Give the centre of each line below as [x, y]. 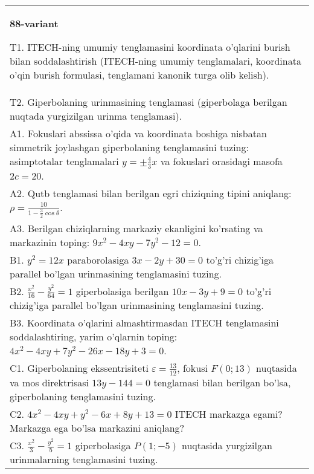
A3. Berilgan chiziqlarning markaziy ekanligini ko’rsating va [136, 228]
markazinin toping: [50, 242]
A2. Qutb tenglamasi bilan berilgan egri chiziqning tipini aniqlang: [151, 193]
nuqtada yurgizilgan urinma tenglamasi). [96, 116]
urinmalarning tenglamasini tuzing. [84, 459]
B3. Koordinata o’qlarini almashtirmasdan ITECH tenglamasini [144, 323]
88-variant [34, 23]
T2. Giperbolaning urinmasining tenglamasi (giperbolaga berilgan [149, 102]
